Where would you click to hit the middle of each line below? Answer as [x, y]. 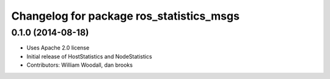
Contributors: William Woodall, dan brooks [80, 65]
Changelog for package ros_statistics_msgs [125, 16]
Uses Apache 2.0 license [58, 48]
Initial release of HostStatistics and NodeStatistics [89, 56]
